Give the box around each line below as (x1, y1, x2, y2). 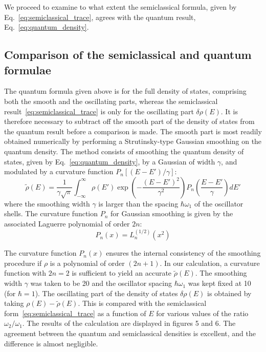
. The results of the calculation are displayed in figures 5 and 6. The (22, 318, 236, 328)
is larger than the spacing (98, 198, 179, 209)
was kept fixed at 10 (188, 278, 251, 288)
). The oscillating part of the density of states (35, 287, 178, 298)
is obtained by (207, 287, 252, 298)
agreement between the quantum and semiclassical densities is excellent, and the (4, 328, 256, 339)
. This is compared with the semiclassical (78, 298, 207, 308)
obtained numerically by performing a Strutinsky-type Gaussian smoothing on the (4, 136, 262, 147)
